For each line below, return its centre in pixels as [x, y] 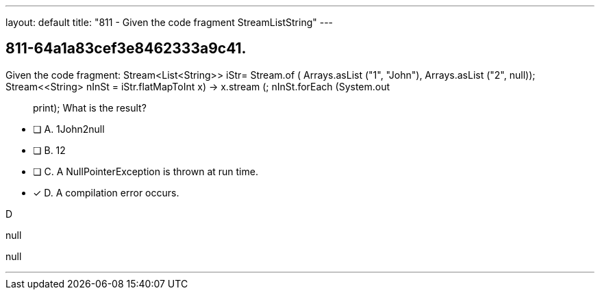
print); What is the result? [90, 107]
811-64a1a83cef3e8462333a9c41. [126, 49]
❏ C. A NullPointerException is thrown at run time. [146, 171]
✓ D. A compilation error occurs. [106, 192]
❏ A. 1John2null [69, 129]
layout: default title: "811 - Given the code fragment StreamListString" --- [170, 22]
